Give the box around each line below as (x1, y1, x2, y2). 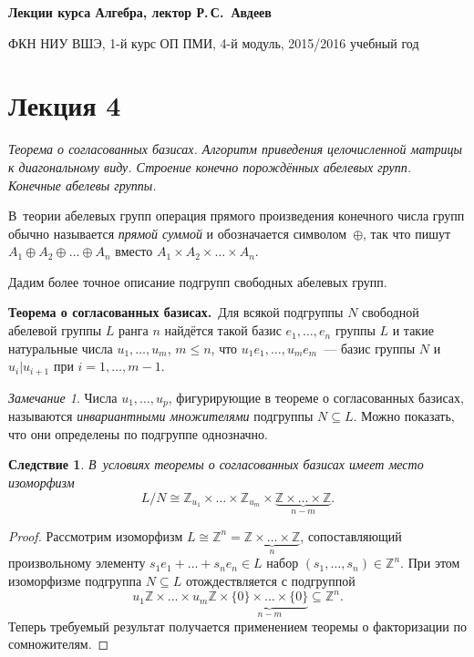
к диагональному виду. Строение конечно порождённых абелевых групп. (8, 157, 411, 176)
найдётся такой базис (164, 321, 282, 340)
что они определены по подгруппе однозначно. (8, 424, 268, 443)
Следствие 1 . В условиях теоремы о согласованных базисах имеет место (8, 455, 424, 474)
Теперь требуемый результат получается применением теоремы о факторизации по (8, 616, 467, 635)
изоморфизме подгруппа (8, 571, 142, 590)
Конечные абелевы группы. (8, 175, 157, 194)
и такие (392, 321, 434, 340)
